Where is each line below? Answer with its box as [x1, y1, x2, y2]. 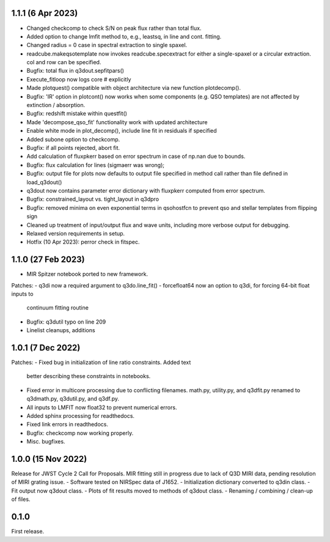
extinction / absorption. [26, 102, 86, 109]
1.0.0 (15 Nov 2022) [11, 453, 87, 464]
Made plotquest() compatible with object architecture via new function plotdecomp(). [26, 84, 241, 92]
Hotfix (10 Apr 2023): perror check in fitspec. [26, 239, 140, 246]
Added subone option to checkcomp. [26, 135, 120, 143]
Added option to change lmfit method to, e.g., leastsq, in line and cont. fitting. [26, 32, 222, 40]
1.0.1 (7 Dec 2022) [11, 343, 81, 353]
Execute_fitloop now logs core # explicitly [26, 75, 131, 83]
